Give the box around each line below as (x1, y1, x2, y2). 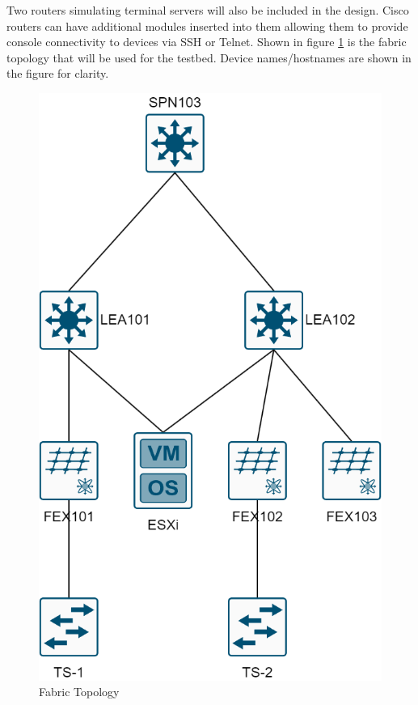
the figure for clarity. (6, 65, 109, 82)
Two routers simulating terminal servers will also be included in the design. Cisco (6, 2, 409, 18)
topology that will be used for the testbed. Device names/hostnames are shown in (6, 49, 412, 66)
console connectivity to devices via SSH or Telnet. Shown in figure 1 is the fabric (6, 33, 407, 50)
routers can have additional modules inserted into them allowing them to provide (6, 17, 408, 34)
